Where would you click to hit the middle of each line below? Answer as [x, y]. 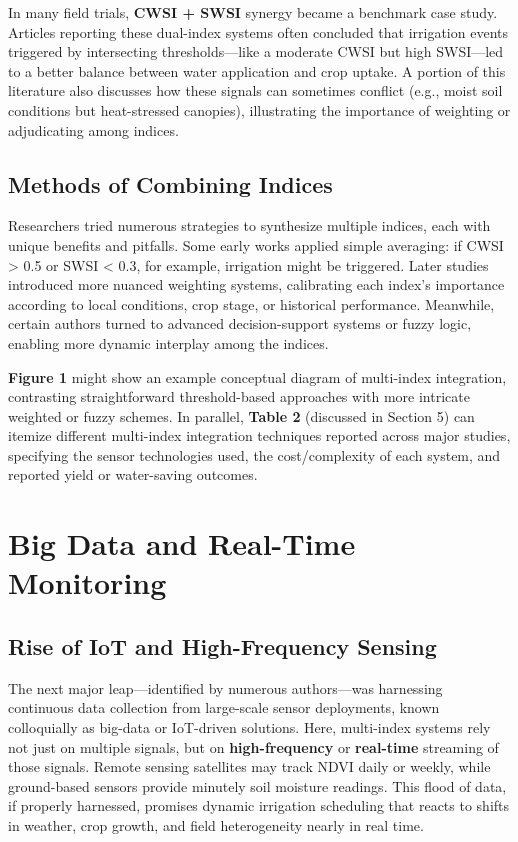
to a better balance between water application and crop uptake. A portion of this [257, 70]
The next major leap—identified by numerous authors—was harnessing [225, 687]
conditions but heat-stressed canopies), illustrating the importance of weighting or [259, 109]
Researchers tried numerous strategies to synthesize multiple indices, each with [249, 225]
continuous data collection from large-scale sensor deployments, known [224, 707]
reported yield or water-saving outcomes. [133, 474]
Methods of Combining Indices [170, 183]
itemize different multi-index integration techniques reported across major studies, [259, 435]
